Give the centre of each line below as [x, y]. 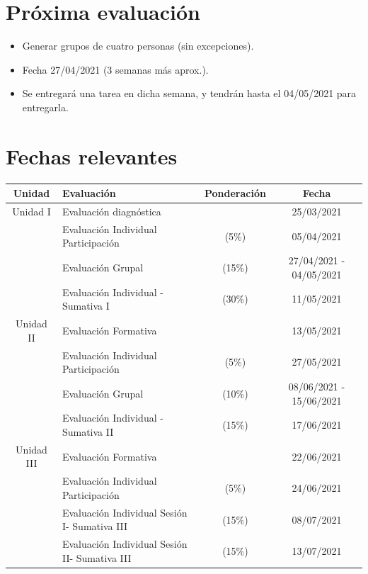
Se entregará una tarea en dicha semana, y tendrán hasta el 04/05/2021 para [189, 93]
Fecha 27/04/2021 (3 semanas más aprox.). [115, 69]
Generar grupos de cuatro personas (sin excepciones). [138, 46]
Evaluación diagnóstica [111, 211]
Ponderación [235, 193]
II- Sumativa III [97, 557]
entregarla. [45, 107]
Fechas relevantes [92, 156]
